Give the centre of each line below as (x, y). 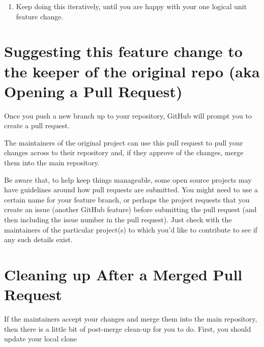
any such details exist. (38, 239)
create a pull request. (37, 125)
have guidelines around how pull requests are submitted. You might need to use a (131, 190)
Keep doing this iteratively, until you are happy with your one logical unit (131, 6)
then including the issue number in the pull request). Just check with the (118, 220)
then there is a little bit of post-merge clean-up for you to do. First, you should (128, 328)
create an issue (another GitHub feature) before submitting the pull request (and (130, 209)
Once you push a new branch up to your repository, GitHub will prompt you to (128, 115)
